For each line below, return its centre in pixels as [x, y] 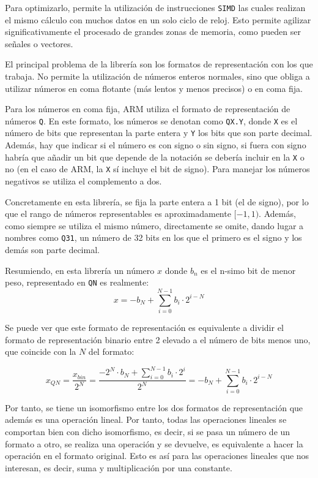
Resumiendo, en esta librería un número [80, 270]
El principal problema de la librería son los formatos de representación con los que [159, 64]
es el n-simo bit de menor [248, 270]
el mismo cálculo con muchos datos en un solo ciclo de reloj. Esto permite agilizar [158, 19]
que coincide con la [41, 351]
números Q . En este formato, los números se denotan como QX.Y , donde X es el [151, 120]
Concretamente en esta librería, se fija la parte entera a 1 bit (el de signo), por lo [157, 201]
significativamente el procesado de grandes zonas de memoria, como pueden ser [153, 32]
